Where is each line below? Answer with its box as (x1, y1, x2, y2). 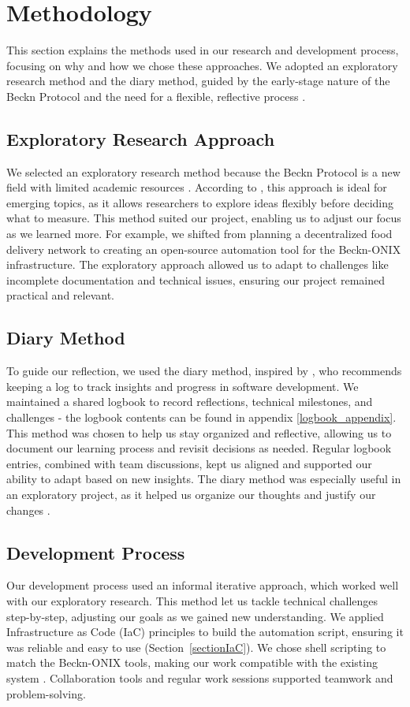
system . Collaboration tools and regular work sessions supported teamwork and (6, 669, 393, 686)
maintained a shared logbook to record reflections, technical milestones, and (6, 393, 373, 410)
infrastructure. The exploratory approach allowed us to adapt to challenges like (6, 256, 389, 273)
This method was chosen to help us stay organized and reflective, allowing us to (6, 424, 392, 441)
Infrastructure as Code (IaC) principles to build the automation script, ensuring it (6, 623, 404, 640)
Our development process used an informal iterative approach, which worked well (6, 577, 399, 594)
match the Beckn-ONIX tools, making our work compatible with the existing (6, 654, 378, 671)
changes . (6, 501, 50, 518)
